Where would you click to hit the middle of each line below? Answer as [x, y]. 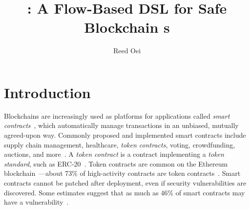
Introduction [47, 92]
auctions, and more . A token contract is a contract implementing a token [114, 154]
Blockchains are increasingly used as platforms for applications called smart [117, 115]
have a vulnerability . [36, 202]
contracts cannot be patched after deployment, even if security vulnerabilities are [125, 183]
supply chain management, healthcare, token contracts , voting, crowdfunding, [120, 144]
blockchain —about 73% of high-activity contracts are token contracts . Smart [122, 173]
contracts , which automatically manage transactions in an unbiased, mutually [121, 125]
